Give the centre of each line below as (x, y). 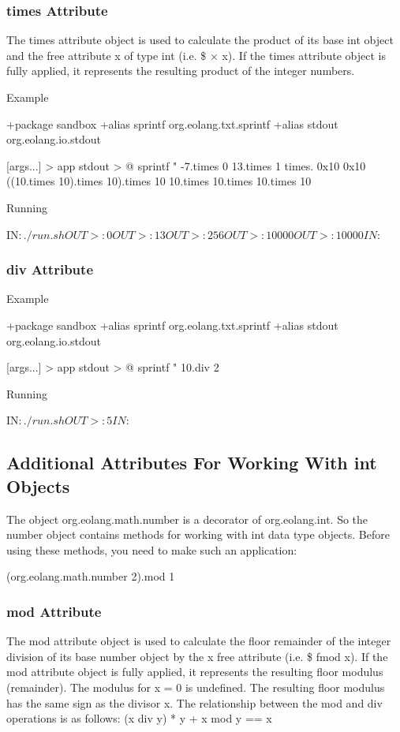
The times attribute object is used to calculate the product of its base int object (200, 40)
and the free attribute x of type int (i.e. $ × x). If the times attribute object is (196, 55)
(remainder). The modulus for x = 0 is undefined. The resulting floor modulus (196, 687)
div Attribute (50, 269)
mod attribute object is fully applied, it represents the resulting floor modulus (195, 672)
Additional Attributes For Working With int (192, 463)
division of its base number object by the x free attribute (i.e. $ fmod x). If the (197, 656)
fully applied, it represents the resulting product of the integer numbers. (181, 71)
